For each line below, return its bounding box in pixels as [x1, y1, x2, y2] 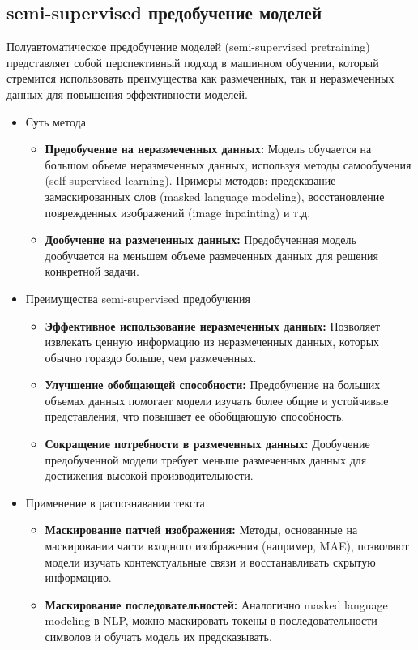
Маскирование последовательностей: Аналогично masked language [45, 596, 388, 613]
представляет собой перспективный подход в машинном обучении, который [6, 53, 379, 71]
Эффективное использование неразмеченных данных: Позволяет [45, 317, 381, 334]
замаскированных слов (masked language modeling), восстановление [45, 187, 385, 204]
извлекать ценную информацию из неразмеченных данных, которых [45, 333, 380, 350]
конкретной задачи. [45, 263, 139, 280]
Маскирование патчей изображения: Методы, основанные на [45, 521, 358, 538]
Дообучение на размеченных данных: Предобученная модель [45, 231, 356, 248]
